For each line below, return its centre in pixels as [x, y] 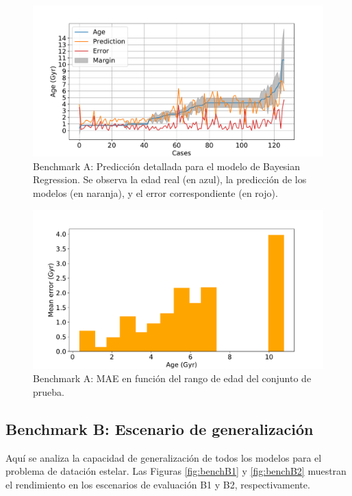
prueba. [49, 391]
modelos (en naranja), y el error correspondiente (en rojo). [155, 193]
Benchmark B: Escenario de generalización [160, 428]
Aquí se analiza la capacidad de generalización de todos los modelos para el [164, 457]
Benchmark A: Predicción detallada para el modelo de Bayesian [167, 166]
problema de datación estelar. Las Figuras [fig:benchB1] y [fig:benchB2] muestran [176, 471]
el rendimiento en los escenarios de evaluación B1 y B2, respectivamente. [158, 484]
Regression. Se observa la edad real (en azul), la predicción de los [170, 179]
